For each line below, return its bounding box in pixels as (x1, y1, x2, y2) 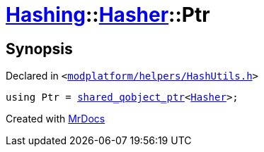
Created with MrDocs (6, 113, 105, 125)
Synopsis (6, 39, 73, 58)
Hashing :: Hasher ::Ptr (6, 3, 210, 27)
